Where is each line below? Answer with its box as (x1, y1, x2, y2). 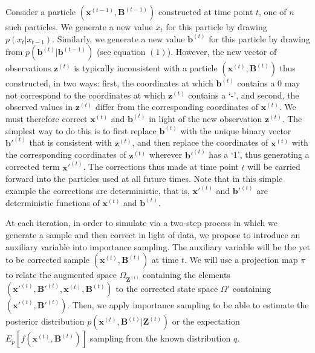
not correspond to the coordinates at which (5, 88, 166, 101)
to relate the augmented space (5, 268, 117, 281)
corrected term (5, 160, 60, 173)
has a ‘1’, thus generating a (209, 148, 310, 161)
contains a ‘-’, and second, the (188, 88, 299, 101)
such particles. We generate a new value (5, 21, 153, 33)
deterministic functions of (5, 196, 100, 209)
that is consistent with (29, 136, 112, 149)
